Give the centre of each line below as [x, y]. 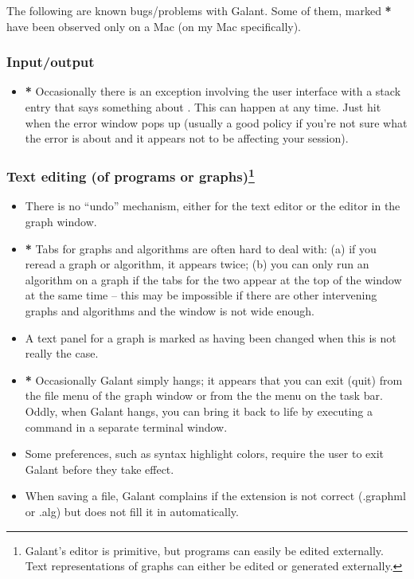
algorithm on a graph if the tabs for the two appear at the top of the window [213, 279]
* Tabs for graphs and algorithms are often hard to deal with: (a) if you [201, 248]
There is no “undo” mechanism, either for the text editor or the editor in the [213, 206]
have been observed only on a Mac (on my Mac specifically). [154, 26]
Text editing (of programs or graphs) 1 [131, 175]
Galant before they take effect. [100, 469]
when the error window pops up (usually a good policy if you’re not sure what [216, 122]
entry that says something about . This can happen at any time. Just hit [203, 107]
